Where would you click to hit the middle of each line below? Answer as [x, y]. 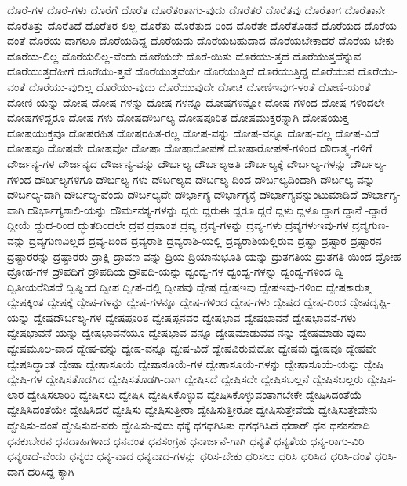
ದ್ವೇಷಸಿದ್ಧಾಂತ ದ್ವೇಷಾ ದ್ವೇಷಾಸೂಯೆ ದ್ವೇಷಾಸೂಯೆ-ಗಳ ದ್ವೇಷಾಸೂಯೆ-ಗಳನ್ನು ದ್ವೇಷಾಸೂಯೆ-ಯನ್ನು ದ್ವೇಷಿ [195, 363]
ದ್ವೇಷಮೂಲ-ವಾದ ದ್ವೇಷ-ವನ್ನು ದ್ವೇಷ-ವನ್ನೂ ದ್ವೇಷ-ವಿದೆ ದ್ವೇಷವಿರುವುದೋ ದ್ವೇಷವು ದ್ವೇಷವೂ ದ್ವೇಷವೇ [192, 348]
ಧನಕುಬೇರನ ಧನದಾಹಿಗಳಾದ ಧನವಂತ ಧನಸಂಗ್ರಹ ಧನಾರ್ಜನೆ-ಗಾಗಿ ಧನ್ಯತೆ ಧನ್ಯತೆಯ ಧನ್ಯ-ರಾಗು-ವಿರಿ [186, 440]
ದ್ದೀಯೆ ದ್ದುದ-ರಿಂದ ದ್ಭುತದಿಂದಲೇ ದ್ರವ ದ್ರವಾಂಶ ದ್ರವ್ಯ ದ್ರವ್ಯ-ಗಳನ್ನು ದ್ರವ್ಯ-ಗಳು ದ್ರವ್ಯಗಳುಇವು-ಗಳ [178, 225]
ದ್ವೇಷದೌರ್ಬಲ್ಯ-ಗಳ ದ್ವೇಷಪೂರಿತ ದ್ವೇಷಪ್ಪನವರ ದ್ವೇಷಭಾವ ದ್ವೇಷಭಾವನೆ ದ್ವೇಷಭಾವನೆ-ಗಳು [195, 317]
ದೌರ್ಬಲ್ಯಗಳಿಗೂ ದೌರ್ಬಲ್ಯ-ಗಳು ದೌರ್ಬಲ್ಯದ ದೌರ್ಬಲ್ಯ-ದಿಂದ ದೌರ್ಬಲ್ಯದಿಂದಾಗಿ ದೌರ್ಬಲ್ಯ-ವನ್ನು [205, 179]
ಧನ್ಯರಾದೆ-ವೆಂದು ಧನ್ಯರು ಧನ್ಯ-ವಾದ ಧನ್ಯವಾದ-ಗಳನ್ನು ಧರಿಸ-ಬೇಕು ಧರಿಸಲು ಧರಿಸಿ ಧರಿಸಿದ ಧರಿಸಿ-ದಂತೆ [189, 456]
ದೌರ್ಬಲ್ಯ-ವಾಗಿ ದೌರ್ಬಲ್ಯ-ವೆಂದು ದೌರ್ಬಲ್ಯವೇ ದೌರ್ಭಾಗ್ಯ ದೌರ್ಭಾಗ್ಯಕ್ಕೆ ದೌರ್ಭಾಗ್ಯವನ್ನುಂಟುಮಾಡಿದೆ [182, 194]
